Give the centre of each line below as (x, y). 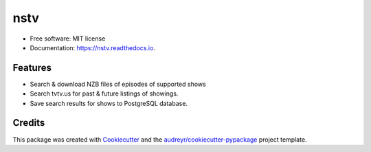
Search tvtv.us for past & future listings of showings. (104, 94)
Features (32, 68)
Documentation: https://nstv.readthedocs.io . (93, 47)
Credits (29, 123)
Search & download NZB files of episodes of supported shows (118, 84)
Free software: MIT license (68, 39)
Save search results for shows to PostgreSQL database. (109, 103)
